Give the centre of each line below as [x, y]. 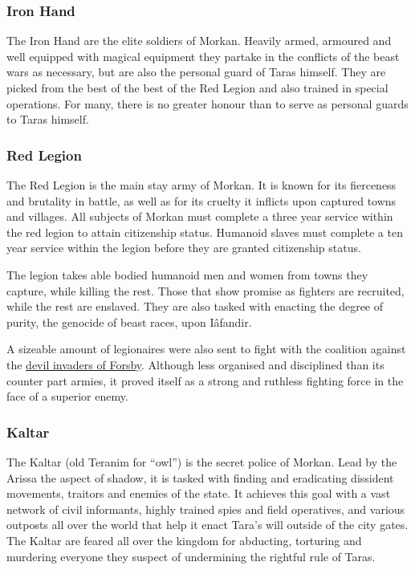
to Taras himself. [48, 119]
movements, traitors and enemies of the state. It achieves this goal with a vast [199, 493]
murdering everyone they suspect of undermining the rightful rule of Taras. [191, 556]
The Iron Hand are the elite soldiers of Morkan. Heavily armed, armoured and [199, 41]
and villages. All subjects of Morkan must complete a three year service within [200, 216]
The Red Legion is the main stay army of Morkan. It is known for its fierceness [201, 185]
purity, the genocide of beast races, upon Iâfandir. [129, 322]
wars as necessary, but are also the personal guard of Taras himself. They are [196, 72]
